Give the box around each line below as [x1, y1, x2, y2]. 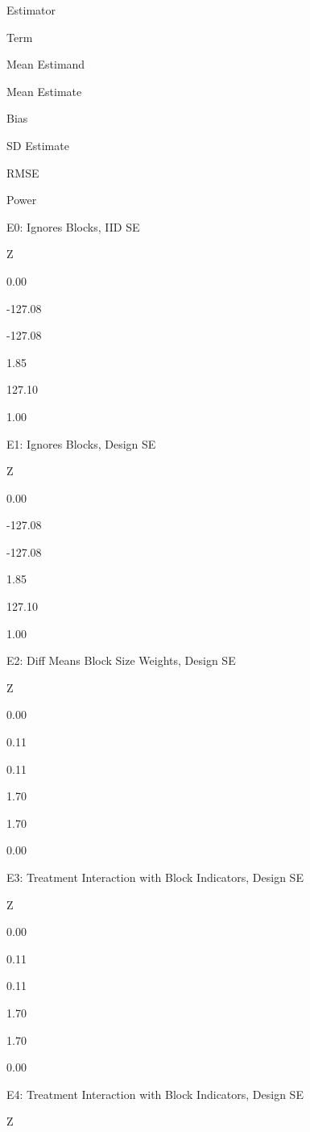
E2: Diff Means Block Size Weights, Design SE [6, 652, 236, 669]
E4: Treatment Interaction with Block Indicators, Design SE [6, 1085, 304, 1102]
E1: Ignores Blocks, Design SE [6, 435, 156, 452]
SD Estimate [6, 136, 69, 153]
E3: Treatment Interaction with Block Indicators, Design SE [6, 869, 304, 885]
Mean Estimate [6, 82, 82, 99]
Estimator [6, 2, 56, 18]
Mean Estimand [6, 56, 85, 73]
